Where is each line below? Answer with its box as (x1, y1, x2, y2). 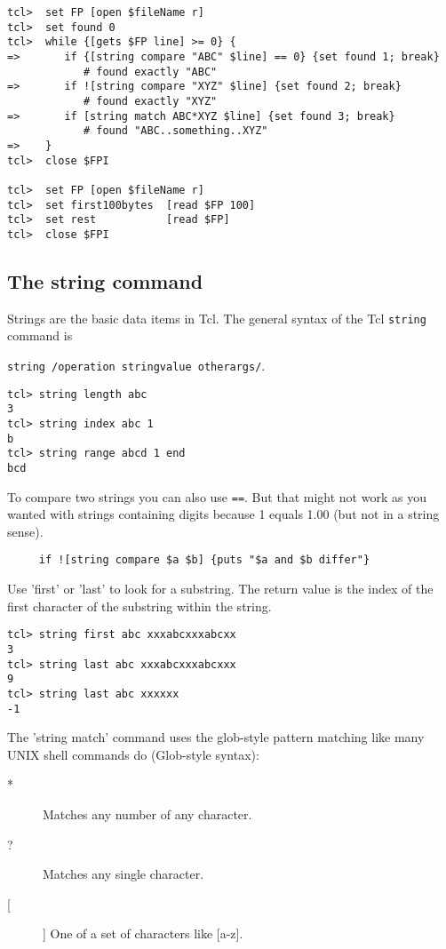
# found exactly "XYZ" (83, 94, 218, 108)
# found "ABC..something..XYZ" (83, 124, 268, 138)
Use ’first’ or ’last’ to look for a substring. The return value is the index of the (7, 579, 434, 598)
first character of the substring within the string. (7, 596, 272, 615)
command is (7, 326, 73, 345)
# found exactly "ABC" (83, 65, 218, 78)
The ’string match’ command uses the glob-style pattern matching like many (7, 728, 425, 746)
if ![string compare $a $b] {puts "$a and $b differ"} (38, 554, 370, 567)
